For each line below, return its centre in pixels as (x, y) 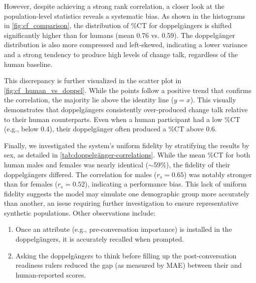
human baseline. (28, 64)
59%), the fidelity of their (192, 164)
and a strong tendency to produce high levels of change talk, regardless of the (121, 54)
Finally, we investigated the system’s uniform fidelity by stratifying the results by (127, 145)
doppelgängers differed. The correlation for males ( (80, 174)
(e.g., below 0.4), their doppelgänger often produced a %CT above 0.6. (111, 129)
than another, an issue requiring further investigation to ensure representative (121, 203)
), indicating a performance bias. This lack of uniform (166, 184)
